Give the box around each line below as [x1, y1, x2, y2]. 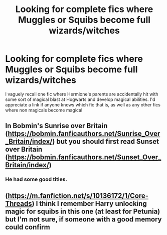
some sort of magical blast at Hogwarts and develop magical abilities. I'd [5, 96, 155, 102]
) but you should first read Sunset [52, 137, 159, 146]
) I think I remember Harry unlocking [32, 199, 147, 208]
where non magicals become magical [5, 107, 83, 113]
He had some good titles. [5, 176, 68, 183]
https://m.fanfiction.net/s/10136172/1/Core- [8, 191, 149, 200]
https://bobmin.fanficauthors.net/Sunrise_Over [8, 130, 160, 138]
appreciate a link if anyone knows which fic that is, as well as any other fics [5, 101, 160, 107]
